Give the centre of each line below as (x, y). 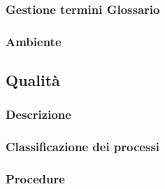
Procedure (35, 179)
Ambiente (34, 41)
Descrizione (38, 114)
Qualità (33, 80)
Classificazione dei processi (83, 147)
